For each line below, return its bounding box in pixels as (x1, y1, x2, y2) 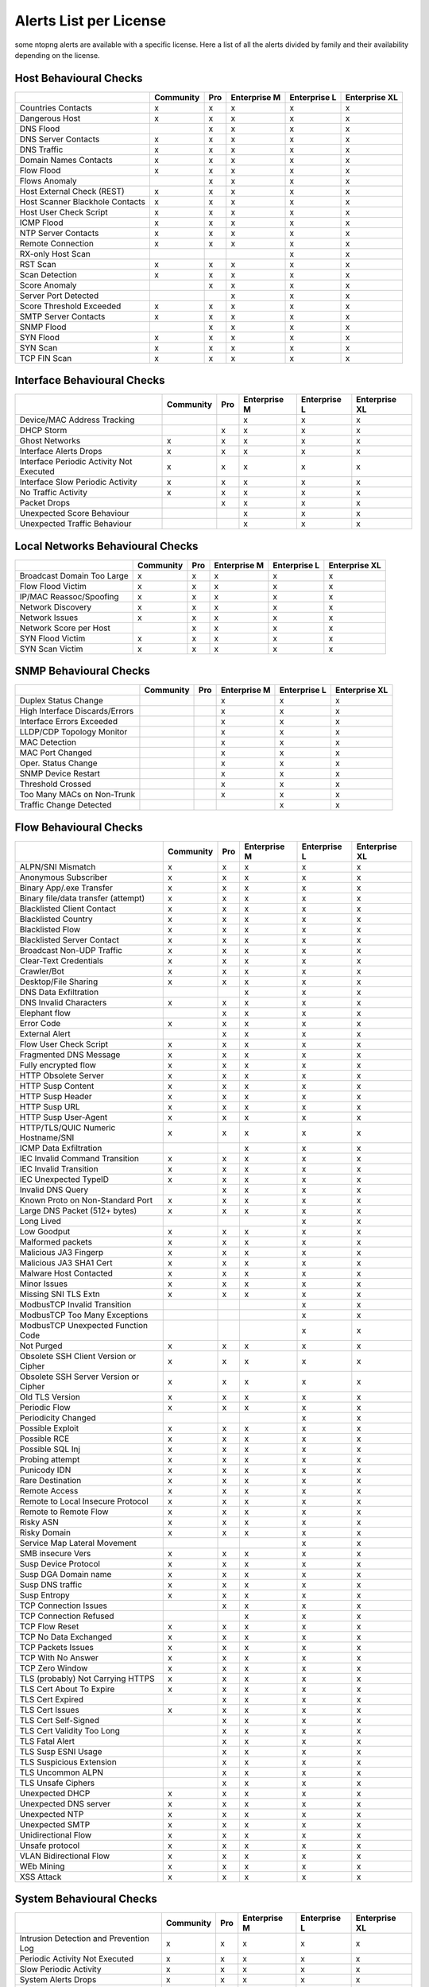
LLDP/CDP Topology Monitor (19, 726, 128, 738)
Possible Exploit (19, 1423, 79, 1434)
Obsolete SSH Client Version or (19, 1350, 137, 1361)
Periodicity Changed (19, 1412, 97, 1423)
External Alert (19, 1028, 71, 1039)
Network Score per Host (19, 622, 110, 633)
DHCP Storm (19, 425, 68, 436)
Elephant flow (19, 1007, 71, 1018)
